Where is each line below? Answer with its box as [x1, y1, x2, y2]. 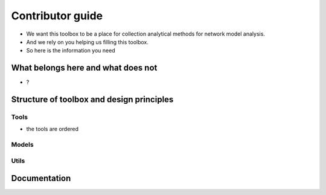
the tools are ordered [26, 126, 78, 133]
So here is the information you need [26, 47, 115, 54]
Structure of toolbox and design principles [11, 94, 174, 105]
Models [11, 141, 34, 149]
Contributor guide [11, 9, 103, 22]
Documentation [11, 173, 71, 184]
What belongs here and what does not [11, 63, 158, 73]
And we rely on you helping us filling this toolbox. [26, 38, 149, 45]
